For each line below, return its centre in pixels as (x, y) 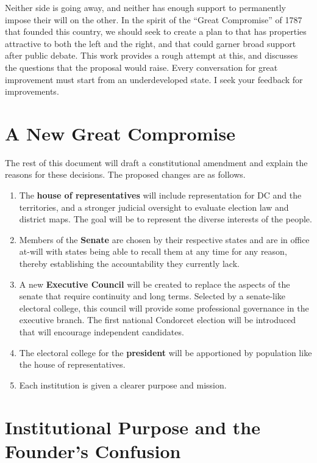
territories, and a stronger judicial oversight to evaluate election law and (154, 207)
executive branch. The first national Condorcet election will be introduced (158, 320)
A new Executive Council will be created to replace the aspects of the (155, 284)
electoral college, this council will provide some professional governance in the (164, 308)
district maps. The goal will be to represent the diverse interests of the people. (166, 219)
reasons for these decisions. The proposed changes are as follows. (125, 174)
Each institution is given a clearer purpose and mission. (123, 385)
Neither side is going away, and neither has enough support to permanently (145, 7)
